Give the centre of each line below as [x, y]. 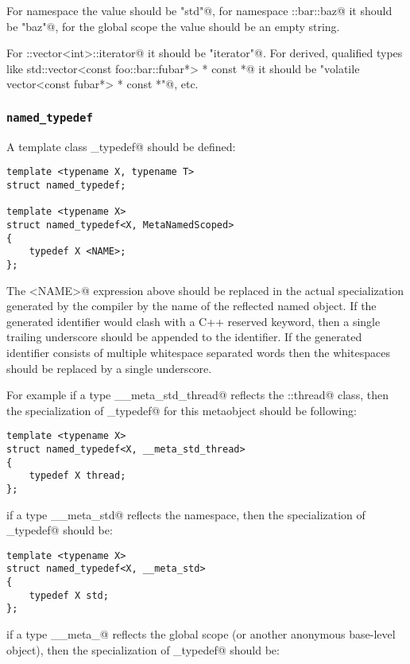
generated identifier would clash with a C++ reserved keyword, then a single [193, 321]
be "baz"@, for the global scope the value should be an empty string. [173, 26]
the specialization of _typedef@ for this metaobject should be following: [182, 410]
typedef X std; [69, 595]
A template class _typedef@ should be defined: [121, 146]
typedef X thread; [77, 476]
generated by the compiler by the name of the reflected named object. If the [191, 306]
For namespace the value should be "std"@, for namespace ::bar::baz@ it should [199, 10]
